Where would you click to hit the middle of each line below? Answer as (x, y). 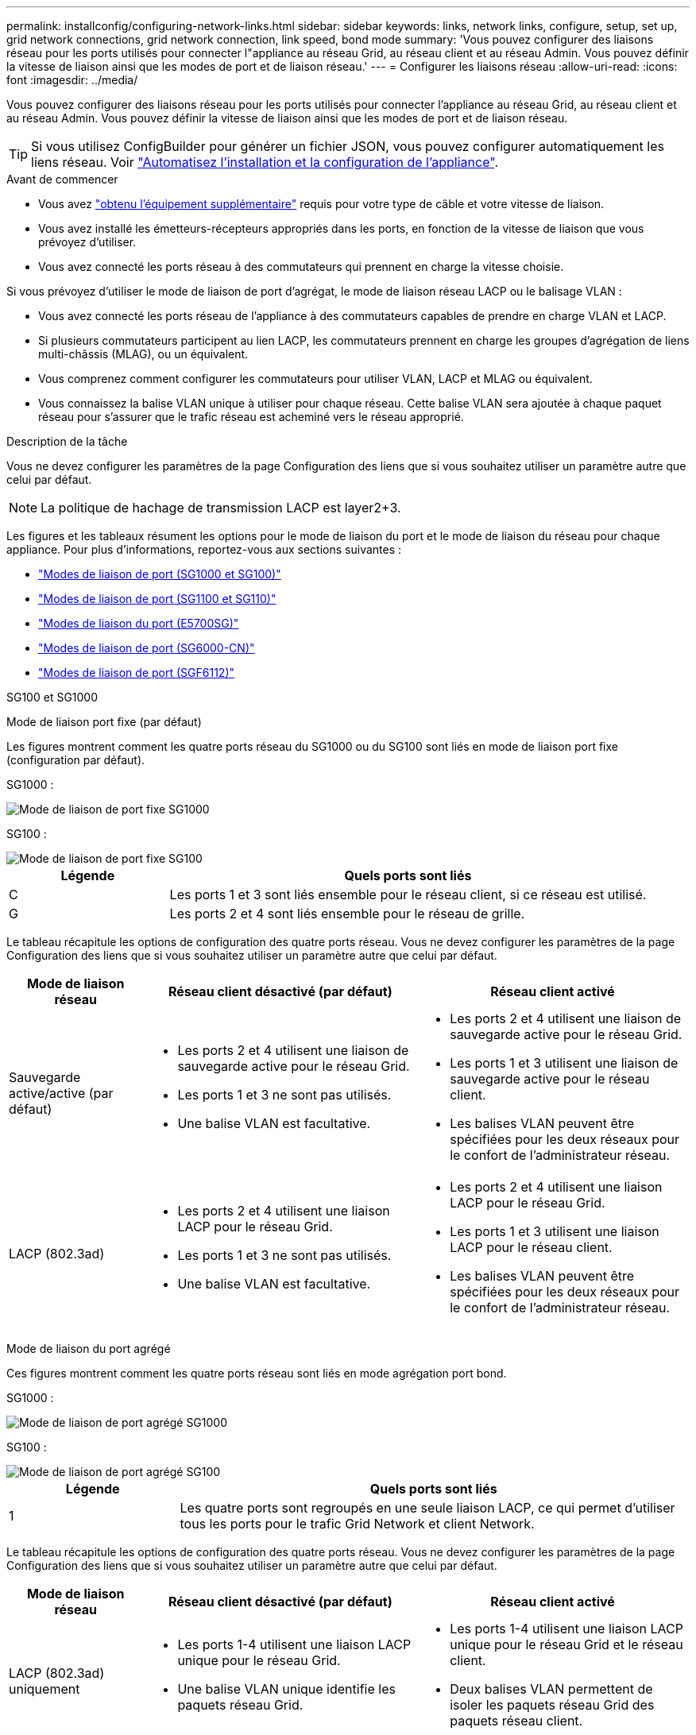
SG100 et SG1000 (52, 697)
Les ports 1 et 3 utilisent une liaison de (564, 1063)
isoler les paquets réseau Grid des (552, 1705)
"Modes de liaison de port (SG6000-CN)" (147, 648)
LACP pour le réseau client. (531, 1247)
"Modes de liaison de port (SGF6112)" (137, 672)
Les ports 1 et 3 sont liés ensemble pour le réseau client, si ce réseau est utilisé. (408, 895)
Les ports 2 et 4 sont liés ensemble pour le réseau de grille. (347, 914)
